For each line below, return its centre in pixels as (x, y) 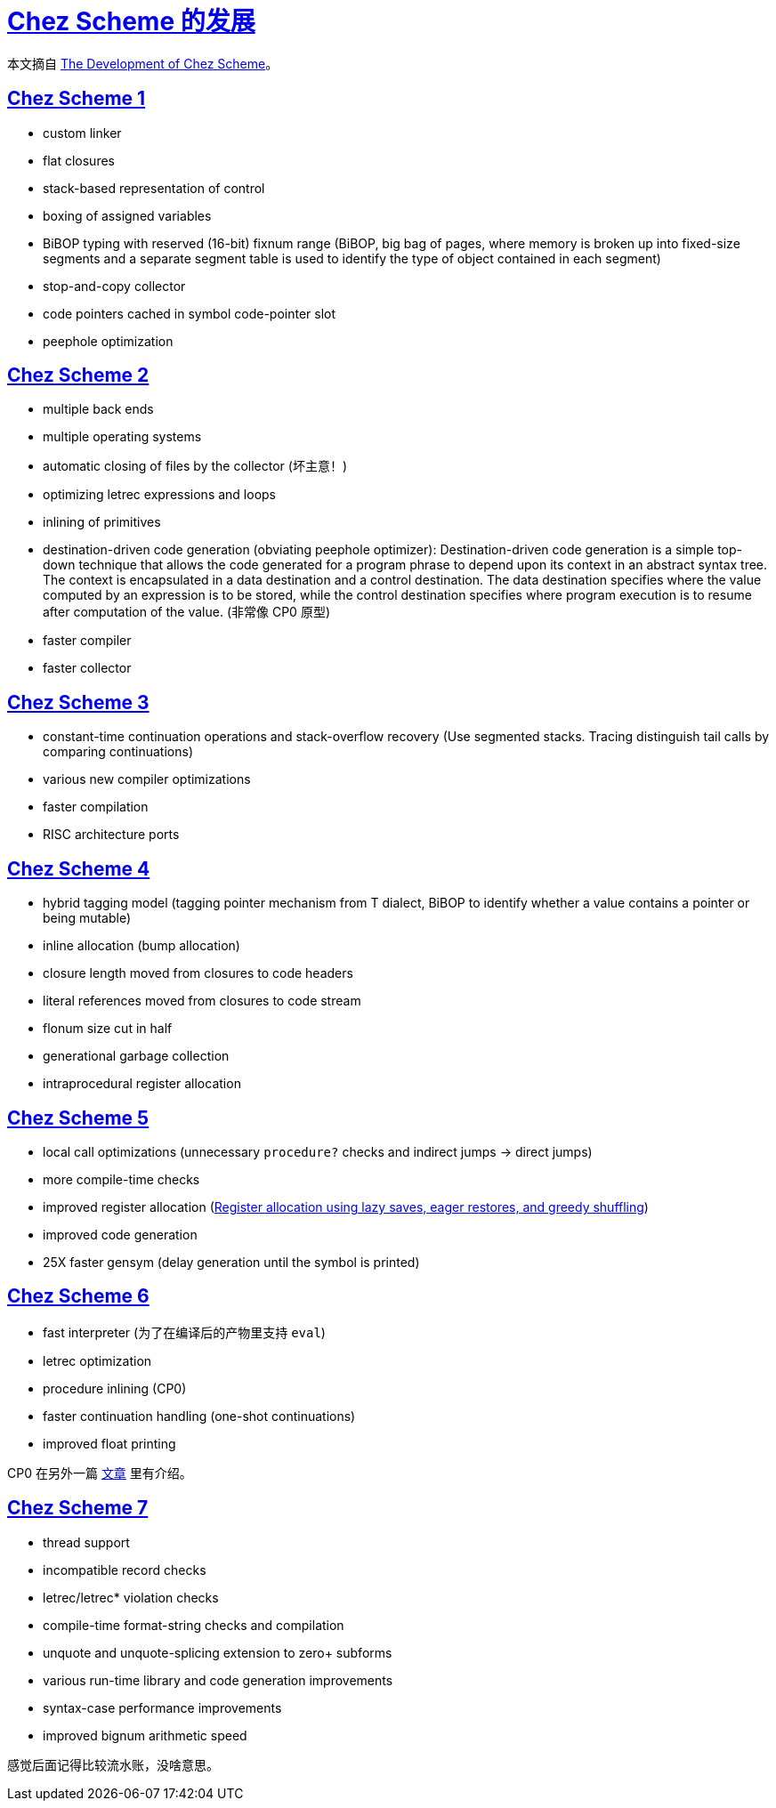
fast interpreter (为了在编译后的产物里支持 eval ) (184, 1332)
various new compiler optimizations (147, 779)
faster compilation (96, 807)
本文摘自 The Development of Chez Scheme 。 (143, 63)
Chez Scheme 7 (78, 1508)
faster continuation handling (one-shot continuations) (199, 1416)
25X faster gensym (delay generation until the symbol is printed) (231, 1262)
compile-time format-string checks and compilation (194, 1625)
